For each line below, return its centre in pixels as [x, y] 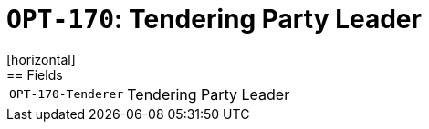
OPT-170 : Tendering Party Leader [214, 19]
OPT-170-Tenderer [67, 94]
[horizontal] [41, 59]
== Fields [35, 74]
